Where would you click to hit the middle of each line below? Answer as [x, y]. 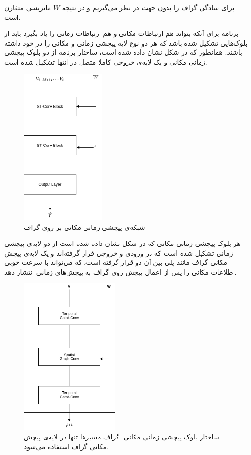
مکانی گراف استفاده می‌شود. [66, 447]
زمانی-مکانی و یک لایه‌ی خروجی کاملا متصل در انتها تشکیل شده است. [106, 61]
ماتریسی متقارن [28, 7]
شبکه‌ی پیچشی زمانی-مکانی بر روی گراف [84, 227]
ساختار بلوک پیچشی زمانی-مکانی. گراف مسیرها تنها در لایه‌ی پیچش [122, 437]
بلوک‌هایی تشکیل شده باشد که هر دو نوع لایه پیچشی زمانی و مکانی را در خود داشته [126, 42]
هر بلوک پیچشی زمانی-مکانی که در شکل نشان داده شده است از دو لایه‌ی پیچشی [123, 243]
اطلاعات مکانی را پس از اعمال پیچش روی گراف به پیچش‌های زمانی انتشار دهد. [121, 271]
